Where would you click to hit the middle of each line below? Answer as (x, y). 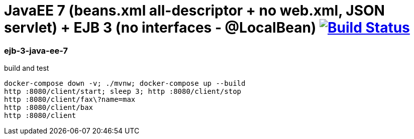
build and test (27, 68)
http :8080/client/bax (49, 108)
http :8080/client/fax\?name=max (70, 100)
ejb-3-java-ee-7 (36, 50)
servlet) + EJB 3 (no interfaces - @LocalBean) (160, 28)
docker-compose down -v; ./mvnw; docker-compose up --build (125, 84)
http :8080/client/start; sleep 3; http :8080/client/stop (123, 92)
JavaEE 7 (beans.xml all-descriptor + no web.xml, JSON (194, 11)
